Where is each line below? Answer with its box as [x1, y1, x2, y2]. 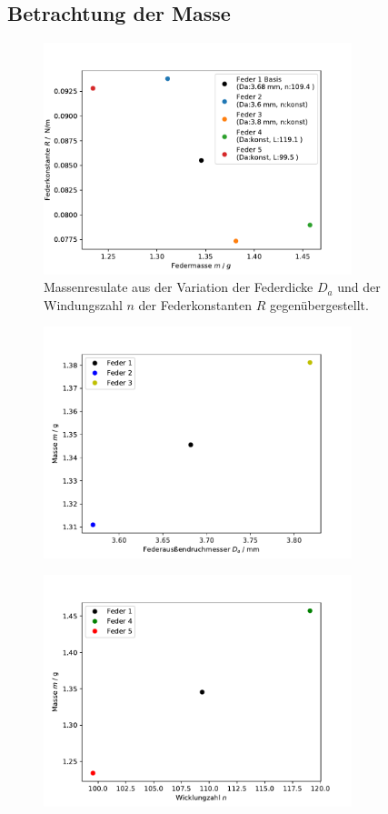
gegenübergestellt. [269, 295, 369, 314]
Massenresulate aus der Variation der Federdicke [44, 277, 313, 296]
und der [337, 277, 381, 296]
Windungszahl [44, 295, 123, 314]
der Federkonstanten [138, 295, 252, 314]
